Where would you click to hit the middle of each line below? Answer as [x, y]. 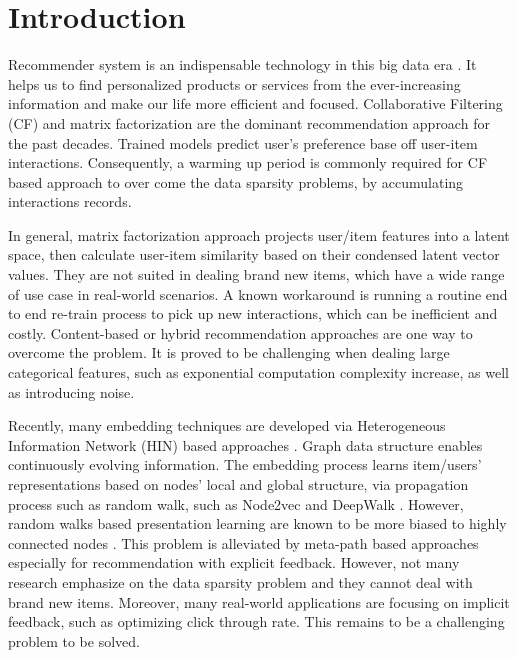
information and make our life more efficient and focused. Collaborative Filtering [255, 103]
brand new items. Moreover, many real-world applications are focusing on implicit [259, 601]
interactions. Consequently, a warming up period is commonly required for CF [248, 162]
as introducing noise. [71, 391]
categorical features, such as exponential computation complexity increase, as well [258, 372]
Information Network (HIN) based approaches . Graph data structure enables [245, 444]
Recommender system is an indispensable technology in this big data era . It [242, 64]
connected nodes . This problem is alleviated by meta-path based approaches [243, 542]
